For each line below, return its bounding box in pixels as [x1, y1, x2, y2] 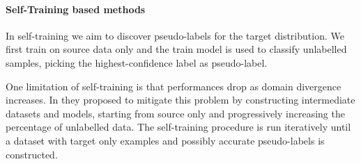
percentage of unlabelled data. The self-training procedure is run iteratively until [6, 120, 351, 134]
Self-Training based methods [6, 1, 146, 16]
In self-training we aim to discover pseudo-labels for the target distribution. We [6, 28, 344, 42]
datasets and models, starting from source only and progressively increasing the [6, 106, 345, 120]
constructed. [6, 147, 58, 161]
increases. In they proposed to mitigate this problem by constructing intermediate [6, 92, 355, 107]
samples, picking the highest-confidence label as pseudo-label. [6, 55, 268, 69]
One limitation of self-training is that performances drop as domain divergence [6, 79, 341, 93]
